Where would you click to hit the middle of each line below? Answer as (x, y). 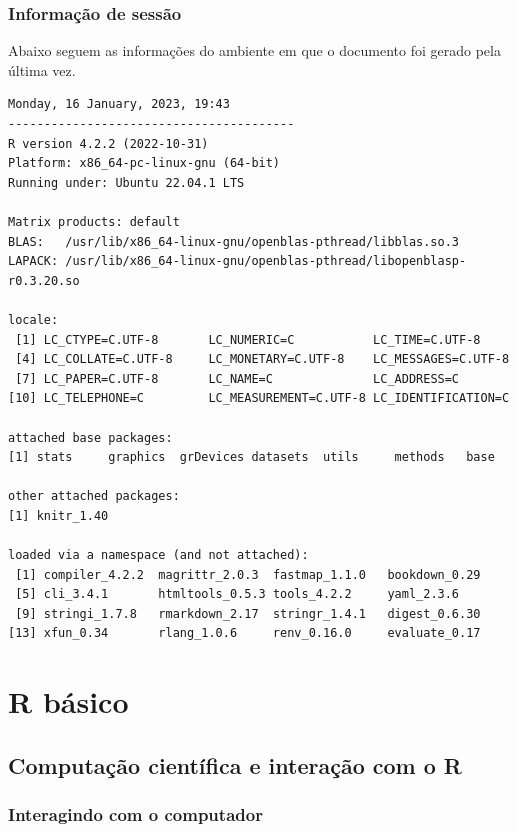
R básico (68, 701)
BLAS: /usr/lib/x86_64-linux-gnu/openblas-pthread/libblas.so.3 (234, 241)
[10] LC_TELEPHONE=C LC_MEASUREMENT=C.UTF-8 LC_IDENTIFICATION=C (259, 398)
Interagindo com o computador (135, 814)
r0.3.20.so (44, 280)
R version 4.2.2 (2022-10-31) (108, 143)
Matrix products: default (94, 221)
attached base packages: (90, 437)
